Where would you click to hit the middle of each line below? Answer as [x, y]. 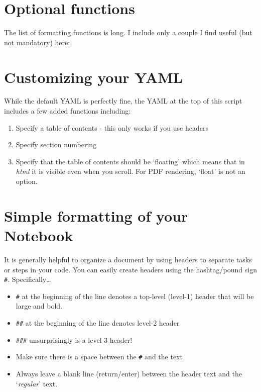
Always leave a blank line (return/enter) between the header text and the [129, 373]
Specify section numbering [56, 144]
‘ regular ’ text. [37, 383]
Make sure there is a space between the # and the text [99, 357]
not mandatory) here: [37, 42]
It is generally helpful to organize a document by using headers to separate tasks [128, 259]
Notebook [39, 235]
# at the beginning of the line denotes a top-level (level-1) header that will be [135, 296]
